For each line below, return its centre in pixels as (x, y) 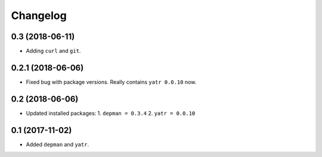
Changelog (39, 15)
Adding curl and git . (53, 51)
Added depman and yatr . (58, 144)
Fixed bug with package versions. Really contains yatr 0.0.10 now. (111, 82)
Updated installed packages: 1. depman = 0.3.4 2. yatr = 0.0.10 (111, 113)
